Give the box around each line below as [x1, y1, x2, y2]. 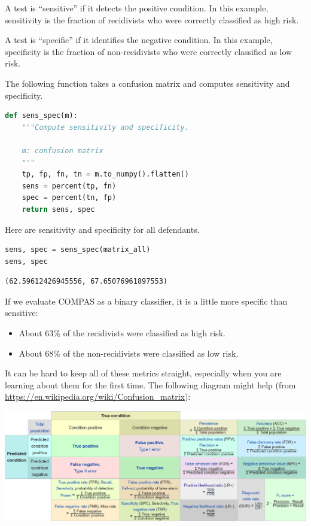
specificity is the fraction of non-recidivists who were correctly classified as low [5, 45, 292, 57]
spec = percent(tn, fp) [22, 193, 117, 202]
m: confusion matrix [22, 146, 103, 155]
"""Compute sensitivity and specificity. [22, 123, 189, 132]
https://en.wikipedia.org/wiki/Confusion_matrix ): [5, 390, 191, 403]
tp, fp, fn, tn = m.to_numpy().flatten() [22, 170, 189, 179]
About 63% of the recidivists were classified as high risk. [19, 327, 225, 339]
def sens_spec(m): [5, 111, 78, 120]
